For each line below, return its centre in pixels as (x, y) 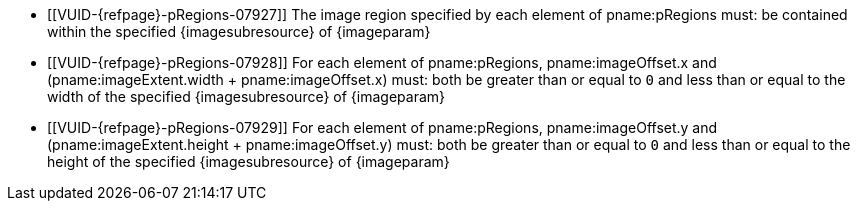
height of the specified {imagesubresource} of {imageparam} (248, 161)
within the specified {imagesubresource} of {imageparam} (239, 31)
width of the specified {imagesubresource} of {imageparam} (246, 96)
